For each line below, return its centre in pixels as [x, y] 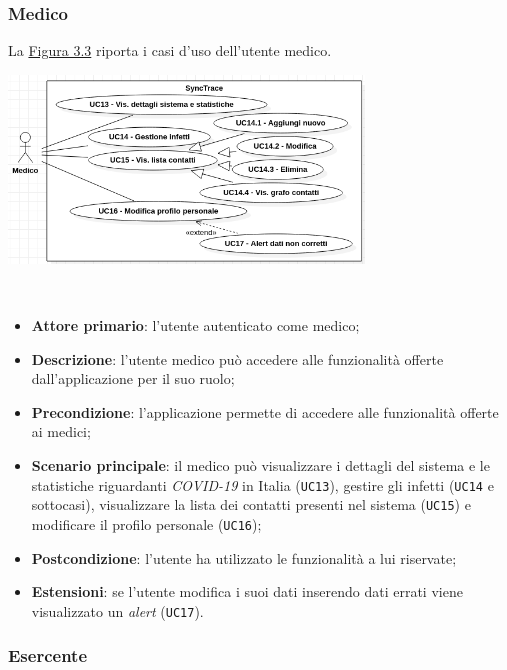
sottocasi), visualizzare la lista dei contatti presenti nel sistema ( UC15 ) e [251, 504]
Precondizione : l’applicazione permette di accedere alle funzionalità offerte [265, 411]
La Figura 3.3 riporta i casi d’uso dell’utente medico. [170, 50]
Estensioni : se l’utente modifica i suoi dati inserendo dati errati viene [247, 591]
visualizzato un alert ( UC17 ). [117, 610]
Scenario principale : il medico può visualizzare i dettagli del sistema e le [260, 464]
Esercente [48, 655]
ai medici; [61, 431]
